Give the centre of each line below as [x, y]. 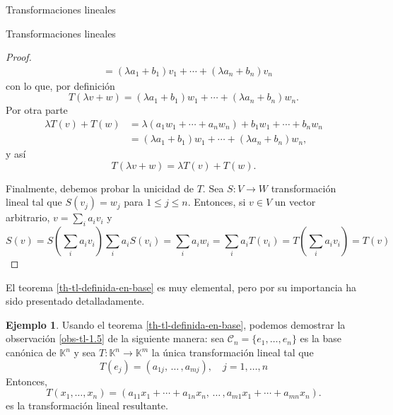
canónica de [31, 352]
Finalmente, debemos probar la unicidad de [100, 188]
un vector [295, 202]
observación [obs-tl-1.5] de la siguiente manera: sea [115, 338]
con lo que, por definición [60, 85]
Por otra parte [37, 110]
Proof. [19, 57]
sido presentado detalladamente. [75, 301]
